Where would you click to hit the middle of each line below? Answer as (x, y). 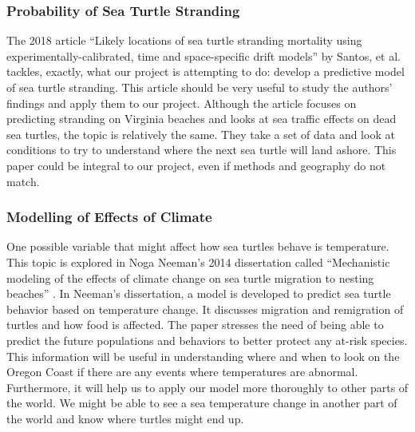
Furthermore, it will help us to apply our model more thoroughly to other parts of (207, 387)
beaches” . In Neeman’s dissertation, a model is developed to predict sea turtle (199, 293)
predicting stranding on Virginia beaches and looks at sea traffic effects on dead (202, 119)
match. (23, 181)
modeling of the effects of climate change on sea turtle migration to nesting (190, 277)
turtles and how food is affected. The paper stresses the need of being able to (195, 325)
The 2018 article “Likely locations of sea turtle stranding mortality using (184, 40)
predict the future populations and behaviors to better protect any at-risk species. (207, 340)
